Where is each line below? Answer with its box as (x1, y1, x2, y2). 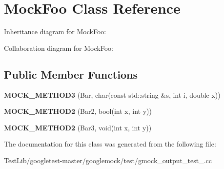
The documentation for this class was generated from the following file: (4, 139, 216, 149)
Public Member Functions (4, 66, 138, 82)
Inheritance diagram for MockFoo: (4, 26, 106, 37)
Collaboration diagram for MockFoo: (4, 42, 113, 53)
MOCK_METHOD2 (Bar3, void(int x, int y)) (4, 122, 152, 132)
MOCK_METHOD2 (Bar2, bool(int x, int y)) (4, 106, 152, 116)
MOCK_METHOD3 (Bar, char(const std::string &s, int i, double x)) (4, 89, 221, 100)
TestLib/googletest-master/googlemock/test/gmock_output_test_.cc (4, 155, 212, 165)
